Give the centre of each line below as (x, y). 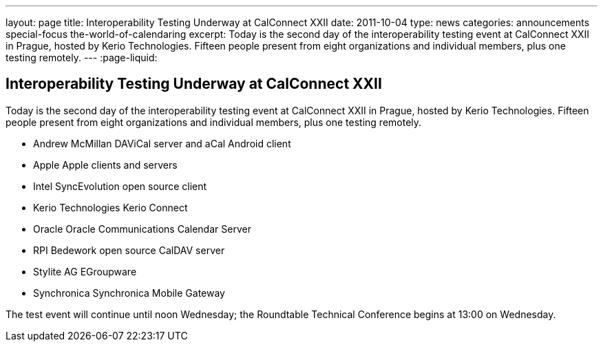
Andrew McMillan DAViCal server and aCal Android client (162, 143)
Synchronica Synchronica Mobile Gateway (129, 293)
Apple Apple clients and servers (105, 165)
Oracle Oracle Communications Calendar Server (142, 229)
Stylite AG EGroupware (85, 271)
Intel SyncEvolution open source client (120, 186)
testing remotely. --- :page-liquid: (82, 57)
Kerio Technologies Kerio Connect (110, 207)
